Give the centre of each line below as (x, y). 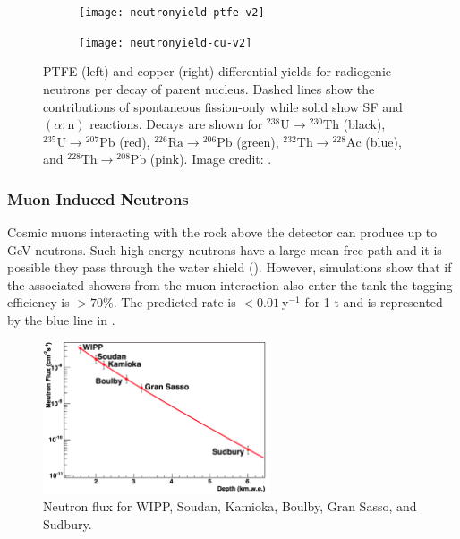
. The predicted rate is (175, 302)
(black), (364, 124)
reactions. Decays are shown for (176, 124)
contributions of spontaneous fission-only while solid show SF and (223, 106)
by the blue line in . (61, 320)
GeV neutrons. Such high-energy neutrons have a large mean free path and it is (225, 249)
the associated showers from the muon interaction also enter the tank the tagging (230, 284)
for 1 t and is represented (374, 302)
